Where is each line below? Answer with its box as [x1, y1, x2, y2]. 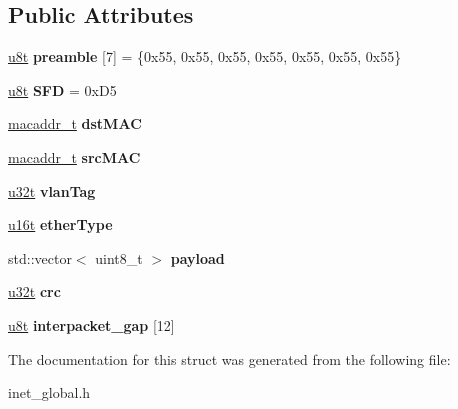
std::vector [8, 247, 72, 268]
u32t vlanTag [8, 180, 96, 201]
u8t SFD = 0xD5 [8, 79, 117, 100]
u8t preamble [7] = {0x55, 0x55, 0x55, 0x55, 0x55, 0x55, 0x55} [8, 46, 402, 67]
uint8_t [95, 247, 143, 268]
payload [170, 247, 225, 268]
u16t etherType [8, 214, 113, 235]
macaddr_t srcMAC [8, 146, 141, 167]
